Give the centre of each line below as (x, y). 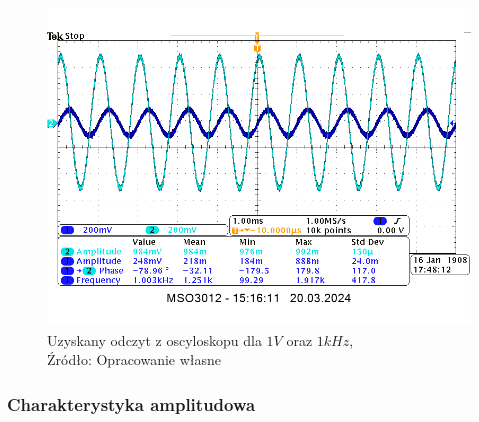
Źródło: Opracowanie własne (134, 359)
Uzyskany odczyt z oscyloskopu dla (154, 339)
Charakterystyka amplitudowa (131, 403)
